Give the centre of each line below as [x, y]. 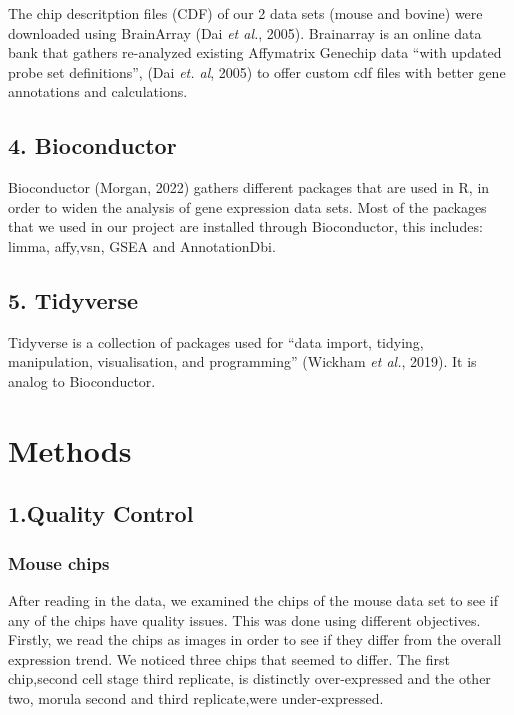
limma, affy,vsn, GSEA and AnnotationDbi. [142, 245]
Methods [70, 449]
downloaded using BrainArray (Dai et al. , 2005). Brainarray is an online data [245, 32]
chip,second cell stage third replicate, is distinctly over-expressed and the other [249, 678]
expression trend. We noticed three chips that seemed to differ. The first [229, 658]
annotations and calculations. [98, 91]
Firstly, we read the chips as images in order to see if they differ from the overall [255, 639]
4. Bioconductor [92, 145]
